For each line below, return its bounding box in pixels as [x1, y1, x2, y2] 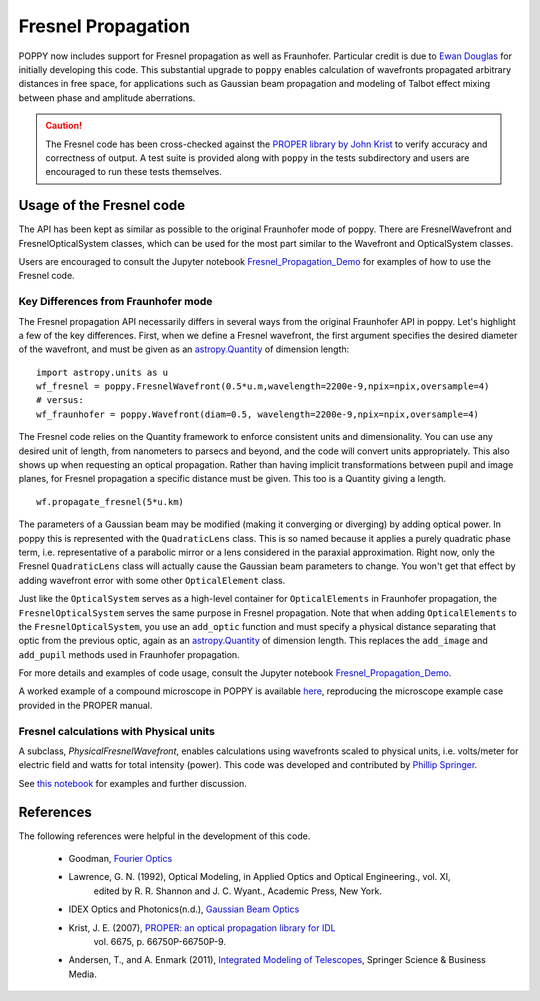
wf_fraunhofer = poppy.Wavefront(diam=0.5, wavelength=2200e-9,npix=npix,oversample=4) [36, 408, 480, 420]
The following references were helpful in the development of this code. [18, 830, 311, 842]
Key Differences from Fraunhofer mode [18, 295, 213, 309]
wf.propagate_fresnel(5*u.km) [36, 496, 185, 507]
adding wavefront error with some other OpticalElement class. [18, 574, 286, 586]
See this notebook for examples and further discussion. [18, 777, 247, 789]
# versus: [36, 395, 84, 406]
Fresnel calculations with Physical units [18, 724, 215, 738]
